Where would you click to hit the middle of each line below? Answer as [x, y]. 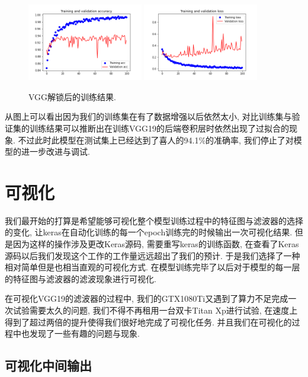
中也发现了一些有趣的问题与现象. [76, 333]
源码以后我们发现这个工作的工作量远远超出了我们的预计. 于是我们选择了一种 [153, 255]
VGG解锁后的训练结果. [72, 96]
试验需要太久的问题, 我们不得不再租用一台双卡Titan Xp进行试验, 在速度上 [155, 310]
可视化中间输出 [48, 365]
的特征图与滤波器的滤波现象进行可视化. [81, 278]
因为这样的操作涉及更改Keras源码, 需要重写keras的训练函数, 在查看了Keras [156, 244]
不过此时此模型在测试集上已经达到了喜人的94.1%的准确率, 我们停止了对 [156, 140]
